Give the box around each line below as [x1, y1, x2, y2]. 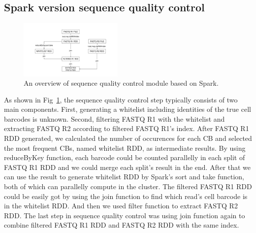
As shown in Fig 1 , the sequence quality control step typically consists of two [4, 94, 238, 104]
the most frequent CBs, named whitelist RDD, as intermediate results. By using [4, 142, 246, 153]
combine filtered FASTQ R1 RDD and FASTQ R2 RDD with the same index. [4, 220, 239, 230]
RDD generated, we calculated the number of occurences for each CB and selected [4, 133, 252, 143]
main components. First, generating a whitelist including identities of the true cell [4, 104, 251, 114]
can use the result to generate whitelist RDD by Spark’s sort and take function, [4, 171, 245, 182]
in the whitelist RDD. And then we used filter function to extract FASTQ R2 [4, 200, 238, 211]
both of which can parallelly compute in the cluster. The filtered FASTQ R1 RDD [4, 181, 252, 192]
